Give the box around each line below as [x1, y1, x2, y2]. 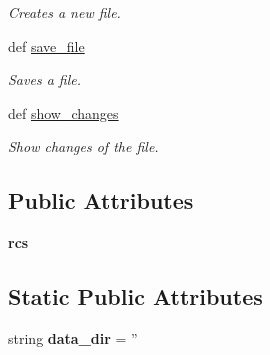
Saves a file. [8, 69, 81, 90]
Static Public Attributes [8, 281, 263, 312]
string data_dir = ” [8, 327, 138, 348]
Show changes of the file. [8, 136, 159, 157]
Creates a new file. [8, 2, 121, 22]
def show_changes [8, 102, 119, 123]
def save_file [8, 35, 85, 56]
